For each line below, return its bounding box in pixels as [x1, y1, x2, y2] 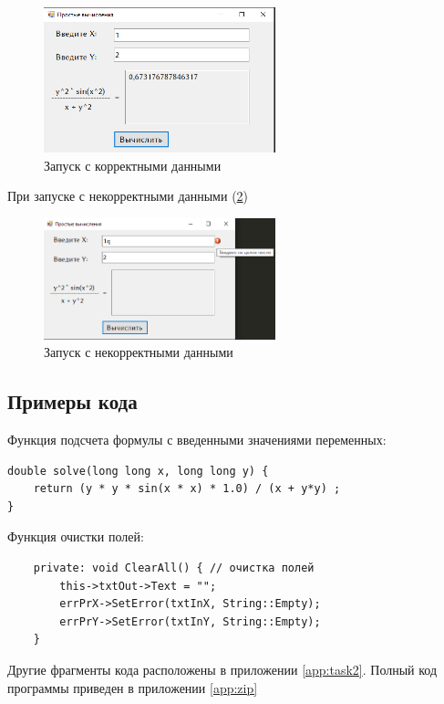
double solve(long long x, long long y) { [7, 464, 269, 478]
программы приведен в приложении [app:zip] [7, 678, 258, 697]
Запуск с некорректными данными [44, 342, 233, 362]
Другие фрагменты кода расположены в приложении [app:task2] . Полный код [7, 660, 438, 679]
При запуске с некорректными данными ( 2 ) [7, 186, 249, 205]
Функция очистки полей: [7, 527, 144, 546]
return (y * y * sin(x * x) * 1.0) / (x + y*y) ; [33, 482, 341, 496]
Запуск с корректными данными [44, 155, 222, 174]
